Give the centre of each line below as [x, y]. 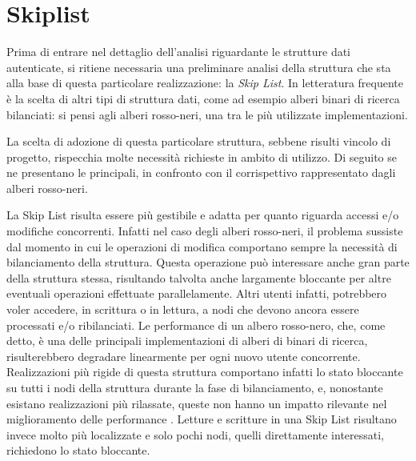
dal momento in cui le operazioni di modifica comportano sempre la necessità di [202, 246]
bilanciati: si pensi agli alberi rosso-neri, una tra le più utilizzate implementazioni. [207, 114]
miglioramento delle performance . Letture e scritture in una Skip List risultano [202, 419]
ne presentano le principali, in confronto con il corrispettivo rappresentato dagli [201, 172]
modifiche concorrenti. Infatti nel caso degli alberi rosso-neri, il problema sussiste [205, 231]
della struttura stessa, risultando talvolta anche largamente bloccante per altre [199, 277]
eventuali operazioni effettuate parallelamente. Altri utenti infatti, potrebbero [197, 293]
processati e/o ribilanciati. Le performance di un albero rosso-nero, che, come [196, 325]
